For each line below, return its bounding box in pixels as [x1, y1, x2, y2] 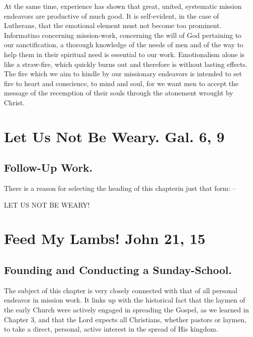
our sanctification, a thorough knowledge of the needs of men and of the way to [4, 39, 244, 50]
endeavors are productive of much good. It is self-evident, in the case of [4, 10, 219, 21]
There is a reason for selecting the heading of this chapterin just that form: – [4, 183, 236, 193]
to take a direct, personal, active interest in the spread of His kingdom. [4, 324, 218, 334]
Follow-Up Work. [4, 160, 93, 175]
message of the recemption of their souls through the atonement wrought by [4, 88, 233, 98]
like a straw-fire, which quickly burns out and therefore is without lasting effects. [4, 59, 248, 69]
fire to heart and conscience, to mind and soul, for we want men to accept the [4, 78, 239, 88]
